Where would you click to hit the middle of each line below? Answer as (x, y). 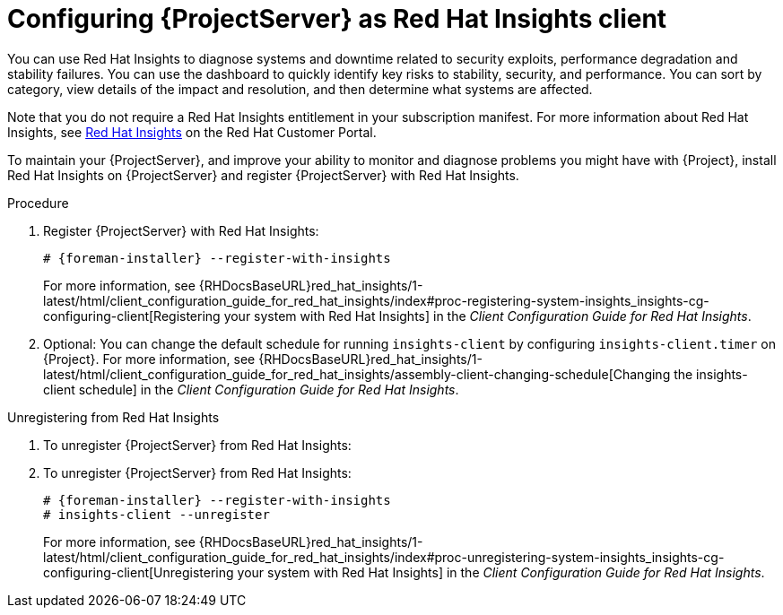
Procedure (38, 203)
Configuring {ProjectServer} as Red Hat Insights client (337, 19)
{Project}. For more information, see (149, 359)
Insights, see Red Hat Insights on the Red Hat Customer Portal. (192, 132)
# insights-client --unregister (157, 514)
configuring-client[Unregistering (139, 572)
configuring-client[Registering (132, 316)
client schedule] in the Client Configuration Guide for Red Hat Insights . (251, 389)
